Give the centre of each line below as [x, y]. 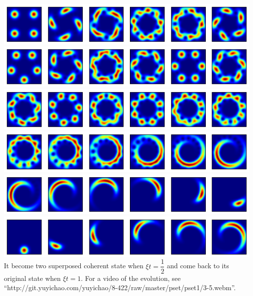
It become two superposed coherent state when [74, 266]
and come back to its [198, 266]
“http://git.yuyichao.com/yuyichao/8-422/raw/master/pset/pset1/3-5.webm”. [120, 287]
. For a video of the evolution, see [131, 278]
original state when [32, 278]
